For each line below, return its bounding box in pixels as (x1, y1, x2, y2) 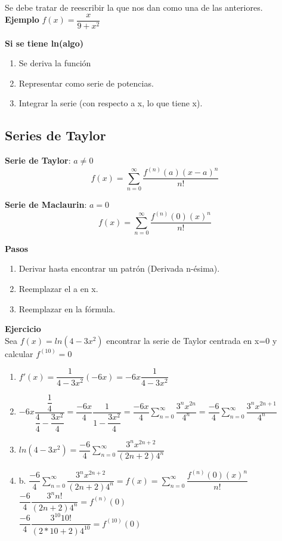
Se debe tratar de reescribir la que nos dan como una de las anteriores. (5, 1, 263, 13)
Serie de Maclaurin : (5, 198, 87, 211)
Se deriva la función (18, 57, 91, 69)
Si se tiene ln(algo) (5, 36, 83, 49)
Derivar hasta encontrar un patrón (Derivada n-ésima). (18, 262, 220, 275)
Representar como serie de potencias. (18, 76, 154, 89)
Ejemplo (5, 13, 39, 26)
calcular (5, 347, 33, 359)
